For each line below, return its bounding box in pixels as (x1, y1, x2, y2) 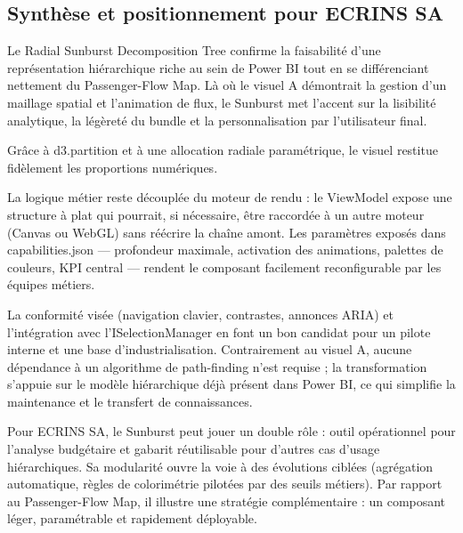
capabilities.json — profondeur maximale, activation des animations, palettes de (7, 240, 443, 259)
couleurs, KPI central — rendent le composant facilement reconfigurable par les (7, 257, 442, 276)
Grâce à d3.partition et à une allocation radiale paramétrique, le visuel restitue (7, 141, 438, 159)
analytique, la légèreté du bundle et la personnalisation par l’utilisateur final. (7, 110, 427, 129)
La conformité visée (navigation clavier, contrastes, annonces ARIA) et (7, 304, 394, 323)
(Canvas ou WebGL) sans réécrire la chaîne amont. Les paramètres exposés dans (7, 222, 446, 241)
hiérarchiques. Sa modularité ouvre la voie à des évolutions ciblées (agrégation (7, 456, 434, 475)
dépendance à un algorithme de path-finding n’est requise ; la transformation (7, 357, 427, 376)
